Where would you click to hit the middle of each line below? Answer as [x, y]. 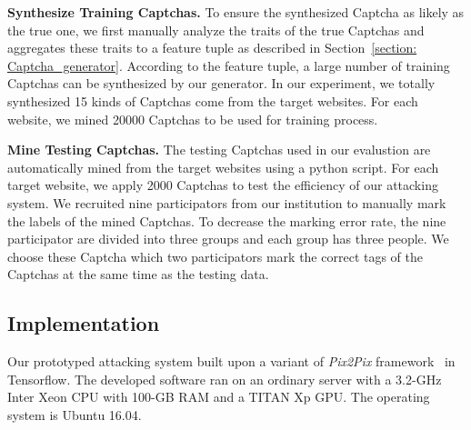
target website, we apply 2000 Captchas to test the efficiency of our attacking [223, 185]
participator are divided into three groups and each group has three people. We [228, 239]
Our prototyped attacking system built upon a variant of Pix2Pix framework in [231, 361]
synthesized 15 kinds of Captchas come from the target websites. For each [213, 100]
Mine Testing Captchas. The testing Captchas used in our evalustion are [219, 150]
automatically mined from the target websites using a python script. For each [223, 167]
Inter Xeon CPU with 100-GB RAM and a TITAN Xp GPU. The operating [219, 397]
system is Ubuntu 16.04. [75, 414]
